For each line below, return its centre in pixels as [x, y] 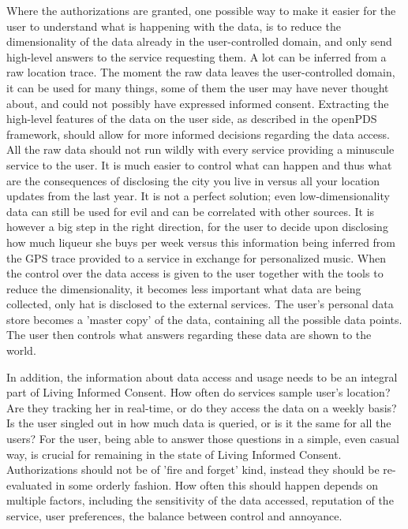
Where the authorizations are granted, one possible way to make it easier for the [201, 10]
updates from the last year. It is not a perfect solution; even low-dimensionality [198, 196]
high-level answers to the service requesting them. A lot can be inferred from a [197, 56]
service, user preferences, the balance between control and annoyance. [174, 516]
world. [21, 350]
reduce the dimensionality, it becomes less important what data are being [184, 288]
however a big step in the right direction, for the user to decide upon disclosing [197, 227]
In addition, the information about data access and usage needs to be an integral [202, 376]
